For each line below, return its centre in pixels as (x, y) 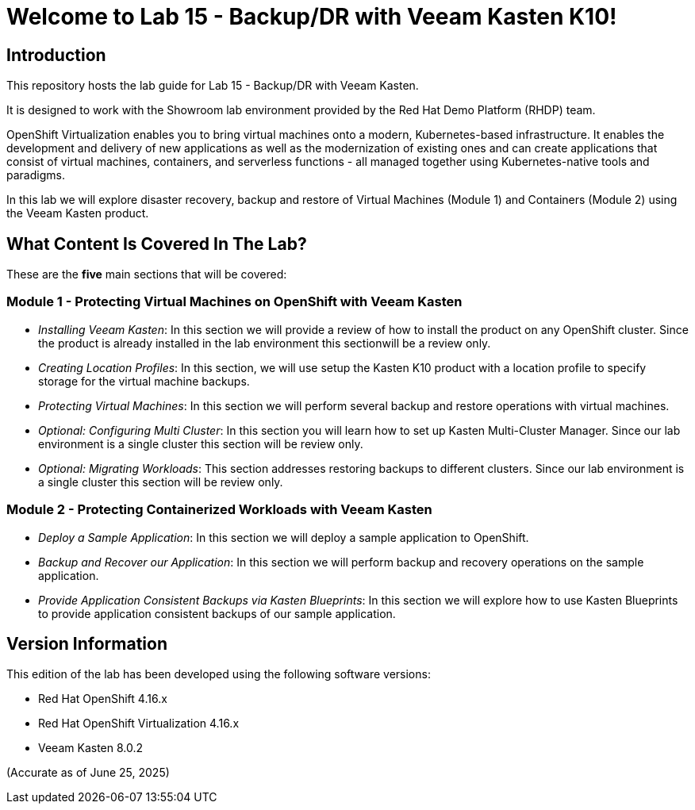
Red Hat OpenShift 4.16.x (103, 699)
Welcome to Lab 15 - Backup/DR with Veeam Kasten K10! (312, 17)
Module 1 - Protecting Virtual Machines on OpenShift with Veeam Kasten (234, 302)
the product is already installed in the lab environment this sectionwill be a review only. (265, 343)
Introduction (56, 55)
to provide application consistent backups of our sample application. (217, 613)
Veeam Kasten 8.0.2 (91, 748)
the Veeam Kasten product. (78, 213)
